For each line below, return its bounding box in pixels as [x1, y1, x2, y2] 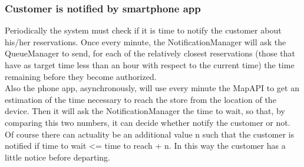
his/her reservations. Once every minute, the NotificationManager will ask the [5, 35, 286, 48]
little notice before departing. [5, 151, 110, 163]
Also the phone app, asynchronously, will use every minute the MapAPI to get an [5, 82, 299, 94]
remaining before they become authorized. [5, 70, 157, 82]
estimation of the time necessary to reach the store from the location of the [5, 93, 276, 105]
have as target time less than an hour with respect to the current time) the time [5, 59, 295, 71]
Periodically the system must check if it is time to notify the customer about [5, 24, 282, 36]
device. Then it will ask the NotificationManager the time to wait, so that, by [5, 105, 285, 117]
